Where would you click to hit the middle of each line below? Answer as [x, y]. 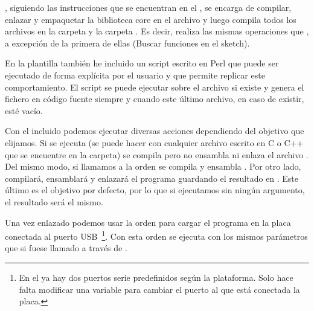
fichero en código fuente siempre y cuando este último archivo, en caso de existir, [155, 99]
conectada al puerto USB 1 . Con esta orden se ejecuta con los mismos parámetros [156, 235]
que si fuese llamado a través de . [66, 248]
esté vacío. [24, 110]
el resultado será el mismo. [54, 201]
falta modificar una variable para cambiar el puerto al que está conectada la [159, 289]
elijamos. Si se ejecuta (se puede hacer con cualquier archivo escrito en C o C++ [154, 142]
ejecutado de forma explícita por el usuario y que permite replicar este [135, 75]
